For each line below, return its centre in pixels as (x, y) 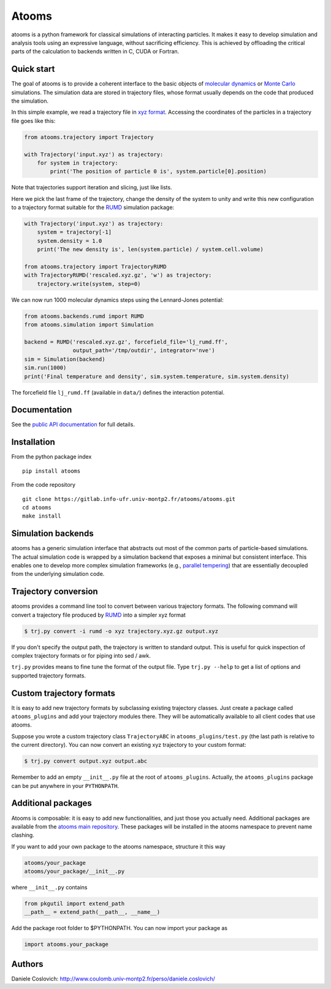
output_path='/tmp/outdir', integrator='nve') (144, 351)
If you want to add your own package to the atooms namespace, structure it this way (119, 846)
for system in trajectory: (78, 163)
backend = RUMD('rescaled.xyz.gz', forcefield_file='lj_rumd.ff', (126, 342)
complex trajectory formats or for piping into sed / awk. (81, 656)
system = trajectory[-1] (74, 232)
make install (42, 516)
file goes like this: (33, 120)
